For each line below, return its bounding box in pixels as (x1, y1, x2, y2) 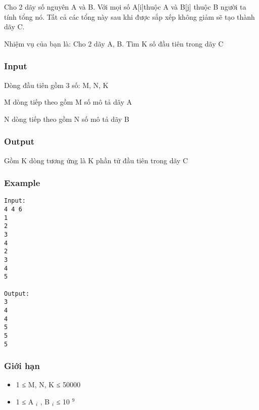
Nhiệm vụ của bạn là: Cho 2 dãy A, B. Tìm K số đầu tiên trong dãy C (4, 38, 224, 49)
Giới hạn (4, 359, 40, 372)
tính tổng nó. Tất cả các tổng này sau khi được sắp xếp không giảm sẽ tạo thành (4, 11, 255, 22)
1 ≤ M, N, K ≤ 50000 (16, 379, 81, 390)
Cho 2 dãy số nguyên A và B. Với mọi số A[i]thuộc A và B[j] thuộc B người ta (4, 2, 246, 12)
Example (4, 176, 40, 189)
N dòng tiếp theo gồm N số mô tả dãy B (4, 113, 129, 124)
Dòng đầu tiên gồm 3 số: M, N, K (4, 79, 109, 90)
